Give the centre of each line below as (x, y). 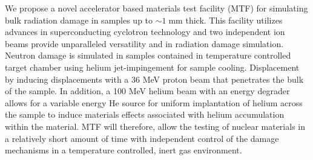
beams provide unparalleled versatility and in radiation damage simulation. (144, 43)
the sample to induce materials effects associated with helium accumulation (145, 114)
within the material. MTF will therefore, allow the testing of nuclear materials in (155, 126)
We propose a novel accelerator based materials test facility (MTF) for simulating (156, 8)
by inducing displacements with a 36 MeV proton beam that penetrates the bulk (154, 79)
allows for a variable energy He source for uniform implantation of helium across (154, 102)
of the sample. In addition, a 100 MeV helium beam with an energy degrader (147, 91)
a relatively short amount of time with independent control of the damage (142, 138)
